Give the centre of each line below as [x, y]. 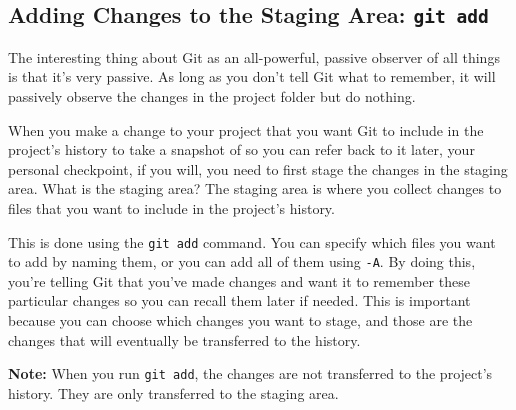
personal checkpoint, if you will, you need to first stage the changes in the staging [258, 168]
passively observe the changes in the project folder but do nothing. [212, 95]
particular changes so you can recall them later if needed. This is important [239, 300]
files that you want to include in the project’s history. [171, 207]
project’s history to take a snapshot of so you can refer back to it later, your [241, 149]
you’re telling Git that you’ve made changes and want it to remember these [239, 280]
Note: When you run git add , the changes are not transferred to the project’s [250, 373]
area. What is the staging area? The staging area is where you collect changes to [255, 188]
